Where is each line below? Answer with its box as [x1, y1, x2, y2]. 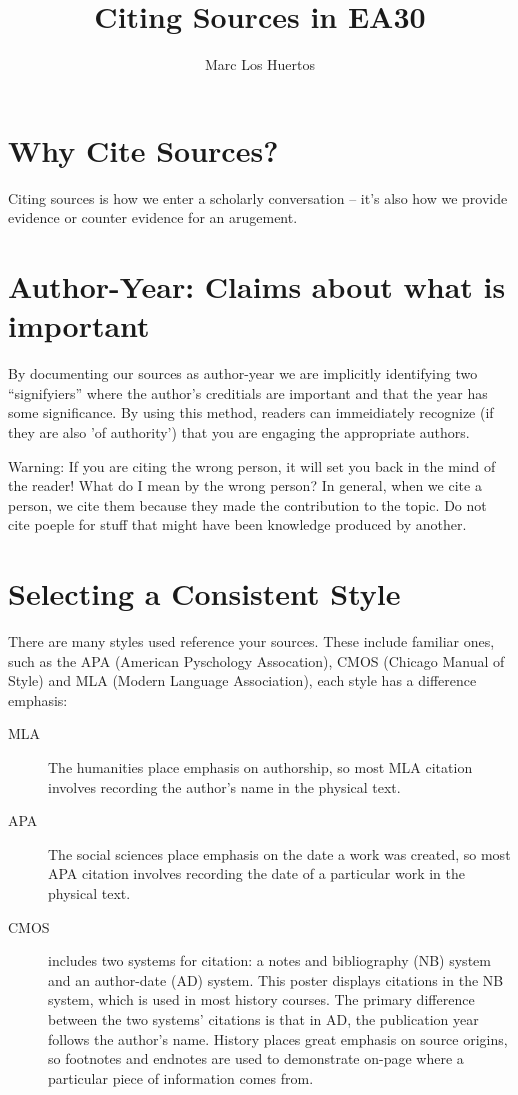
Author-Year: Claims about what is [8, 266, 506, 307]
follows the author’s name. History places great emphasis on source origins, [48, 1028, 508, 1049]
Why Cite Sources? [8, 129, 279, 170]
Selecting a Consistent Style [8, 573, 401, 614]
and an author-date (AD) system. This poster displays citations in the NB [48, 969, 504, 990]
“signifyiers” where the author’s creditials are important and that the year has [8, 382, 488, 403]
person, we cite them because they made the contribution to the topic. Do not [8, 494, 487, 515]
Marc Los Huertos [204, 54, 316, 75]
